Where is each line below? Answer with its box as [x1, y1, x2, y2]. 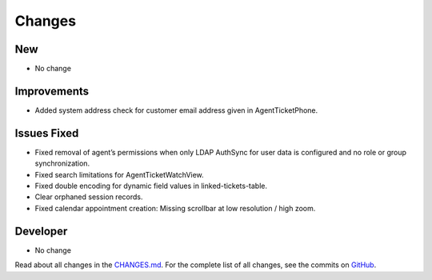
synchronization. [34, 158, 90, 168]
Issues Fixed [14, 126, 79, 140]
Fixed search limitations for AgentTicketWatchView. [34, 170, 204, 179]
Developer [14, 224, 68, 238]
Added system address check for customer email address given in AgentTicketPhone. [34, 105, 318, 115]
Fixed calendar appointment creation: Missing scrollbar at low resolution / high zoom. [34, 203, 316, 213]
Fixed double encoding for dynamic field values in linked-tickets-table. [34, 181, 268, 191]
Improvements [14, 84, 90, 98]
